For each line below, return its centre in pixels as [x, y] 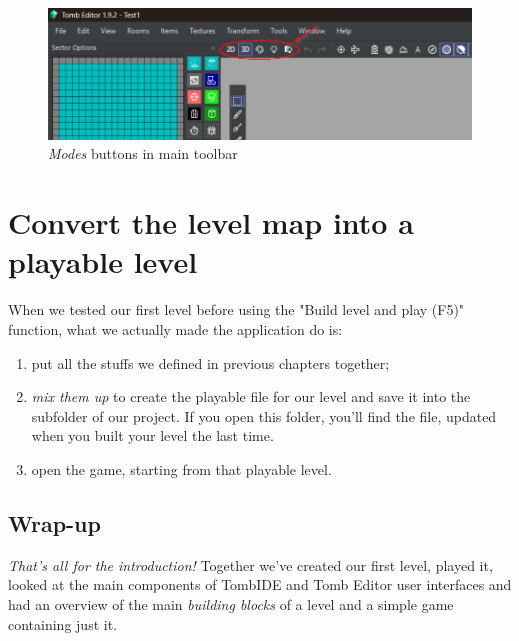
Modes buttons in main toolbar [143, 153]
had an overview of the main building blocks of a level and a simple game [231, 603]
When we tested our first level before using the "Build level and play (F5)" [236, 309]
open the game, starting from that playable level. [181, 468]
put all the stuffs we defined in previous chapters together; [210, 362]
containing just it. [62, 623]
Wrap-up [54, 522]
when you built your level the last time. [152, 435]
